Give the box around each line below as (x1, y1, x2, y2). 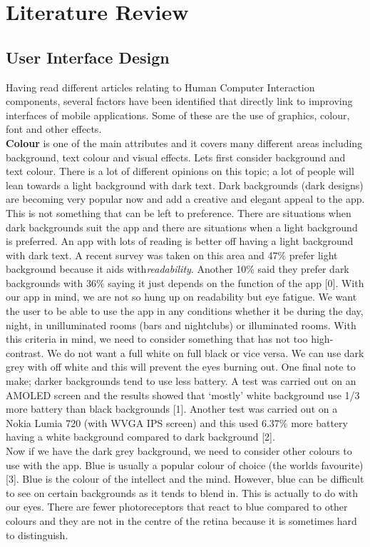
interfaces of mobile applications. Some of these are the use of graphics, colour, (6, 107, 350, 122)
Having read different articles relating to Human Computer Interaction (6, 79, 315, 94)
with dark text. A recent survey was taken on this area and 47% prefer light (6, 247, 338, 262)
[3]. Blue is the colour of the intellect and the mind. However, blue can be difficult (6, 471, 364, 486)
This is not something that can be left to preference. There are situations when (6, 205, 351, 220)
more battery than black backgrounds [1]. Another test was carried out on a (6, 401, 338, 416)
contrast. (6, 345, 44, 360)
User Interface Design (6, 46, 170, 68)
